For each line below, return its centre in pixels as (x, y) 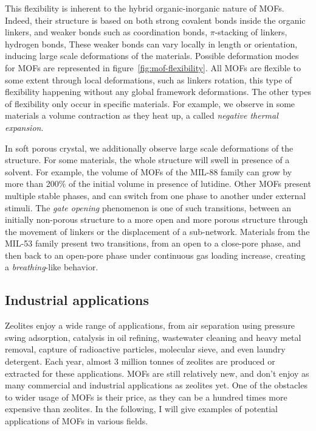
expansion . (24, 127)
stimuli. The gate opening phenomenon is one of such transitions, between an (148, 207)
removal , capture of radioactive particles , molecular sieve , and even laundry (145, 349)
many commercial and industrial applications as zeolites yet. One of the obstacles (156, 385)
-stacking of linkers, (251, 32)
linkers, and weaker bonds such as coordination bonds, (106, 32)
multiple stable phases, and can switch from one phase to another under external (156, 195)
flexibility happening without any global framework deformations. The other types (158, 92)
